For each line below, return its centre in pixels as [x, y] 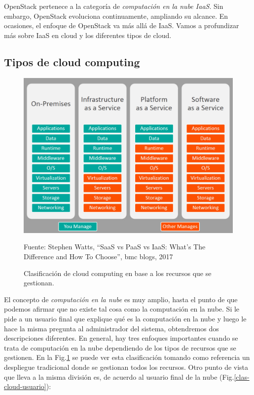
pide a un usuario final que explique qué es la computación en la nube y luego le [125, 318]
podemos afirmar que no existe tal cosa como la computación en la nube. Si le [122, 309]
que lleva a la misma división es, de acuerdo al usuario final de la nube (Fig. [119, 376]
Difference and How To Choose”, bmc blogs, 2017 [98, 257]
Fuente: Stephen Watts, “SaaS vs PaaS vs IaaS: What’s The [115, 247]
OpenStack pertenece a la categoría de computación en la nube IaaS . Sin [114, 6]
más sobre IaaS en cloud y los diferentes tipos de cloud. [88, 35]
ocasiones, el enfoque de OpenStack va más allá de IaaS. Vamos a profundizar [122, 25]
